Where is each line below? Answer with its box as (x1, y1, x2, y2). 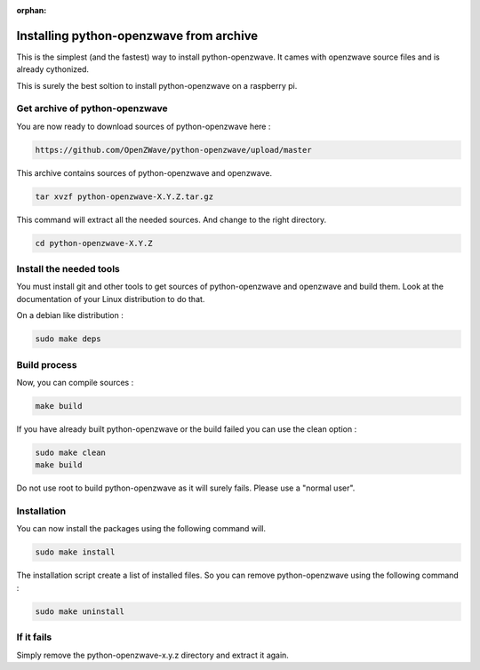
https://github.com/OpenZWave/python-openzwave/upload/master (35, 145, 312, 155)
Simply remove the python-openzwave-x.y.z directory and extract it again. (16, 650, 289, 660)
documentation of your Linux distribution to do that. (16, 293, 205, 304)
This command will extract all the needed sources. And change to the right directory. (16, 214, 327, 225)
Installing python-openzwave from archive (16, 28, 259, 44)
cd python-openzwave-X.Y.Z (35, 238, 153, 248)
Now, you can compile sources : (16, 377, 134, 387)
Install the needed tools (16, 263, 120, 275)
